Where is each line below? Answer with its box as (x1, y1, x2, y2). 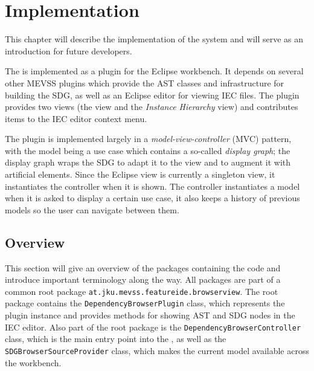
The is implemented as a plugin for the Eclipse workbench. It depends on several (5, 65, 304, 77)
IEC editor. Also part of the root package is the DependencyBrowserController (5, 320, 301, 333)
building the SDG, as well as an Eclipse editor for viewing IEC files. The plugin (5, 88, 300, 101)
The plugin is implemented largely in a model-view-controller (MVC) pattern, (5, 132, 292, 145)
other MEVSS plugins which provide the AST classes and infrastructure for (5, 76, 284, 89)
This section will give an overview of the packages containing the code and (5, 261, 281, 274)
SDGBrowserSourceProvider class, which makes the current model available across (5, 344, 309, 356)
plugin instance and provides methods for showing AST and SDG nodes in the (5, 309, 295, 321)
